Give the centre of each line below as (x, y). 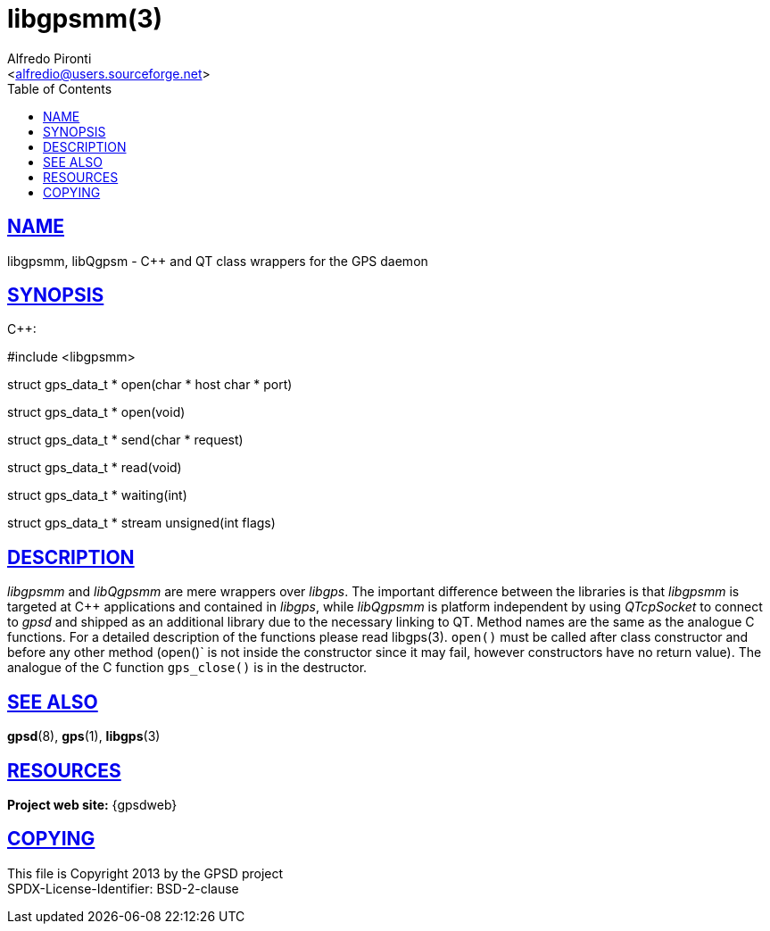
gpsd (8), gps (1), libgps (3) (84, 736)
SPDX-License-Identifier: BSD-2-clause (123, 888)
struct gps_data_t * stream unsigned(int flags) (141, 523)
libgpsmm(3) (85, 19)
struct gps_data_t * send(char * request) (125, 440)
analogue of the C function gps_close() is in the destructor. (187, 668)
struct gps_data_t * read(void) (95, 468)
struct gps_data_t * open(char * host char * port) (150, 385)
